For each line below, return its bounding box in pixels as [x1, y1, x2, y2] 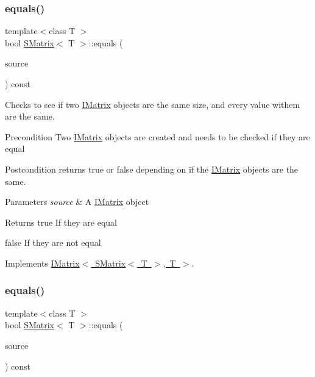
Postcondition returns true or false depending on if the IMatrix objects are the [5, 162, 299, 175]
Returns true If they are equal [5, 215, 117, 228]
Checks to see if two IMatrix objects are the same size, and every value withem [5, 98, 300, 110]
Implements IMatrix [5, 256, 80, 269]
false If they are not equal [5, 236, 101, 249]
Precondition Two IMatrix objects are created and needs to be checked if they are [5, 130, 310, 143]
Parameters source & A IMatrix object [5, 195, 149, 208]
